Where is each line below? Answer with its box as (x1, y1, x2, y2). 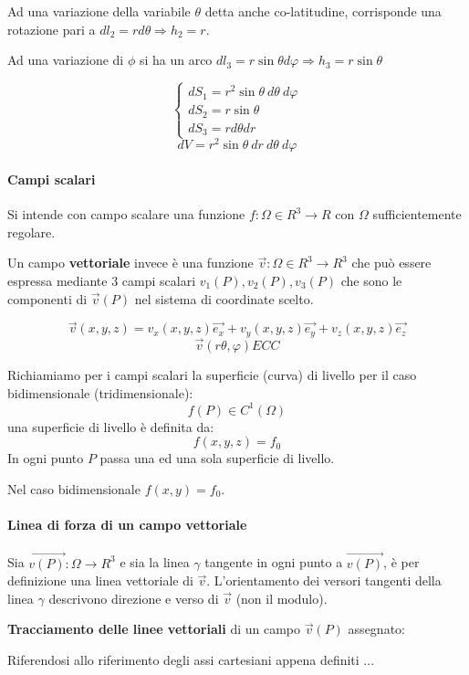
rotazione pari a (7, 19, 96, 38)
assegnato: (348, 619, 405, 638)
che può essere (351, 253, 432, 272)
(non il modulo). (235, 588, 328, 607)
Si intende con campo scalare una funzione (7, 205, 245, 224)
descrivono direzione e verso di (48, 588, 219, 607)
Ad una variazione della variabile (7, 2, 191, 20)
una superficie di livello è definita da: (7, 417, 214, 436)
